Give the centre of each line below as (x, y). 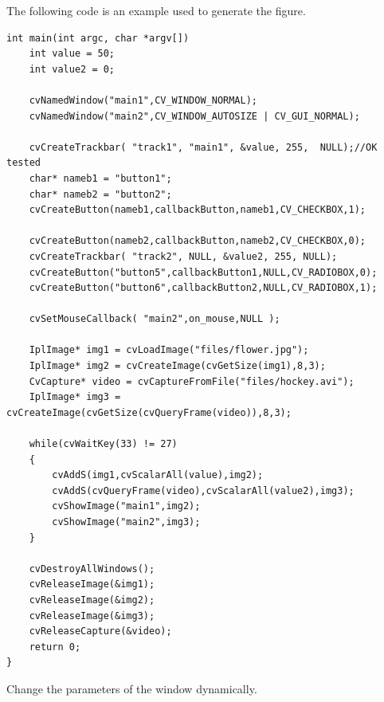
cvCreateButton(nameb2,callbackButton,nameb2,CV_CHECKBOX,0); (198, 241)
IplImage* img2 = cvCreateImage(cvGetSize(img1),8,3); (177, 366)
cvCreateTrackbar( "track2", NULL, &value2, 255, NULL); (183, 256)
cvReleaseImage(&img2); (92, 600)
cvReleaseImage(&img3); (92, 616)
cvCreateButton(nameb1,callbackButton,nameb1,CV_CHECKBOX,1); (198, 210)
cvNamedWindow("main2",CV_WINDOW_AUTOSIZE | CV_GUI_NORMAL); (194, 116)
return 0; (55, 647)
